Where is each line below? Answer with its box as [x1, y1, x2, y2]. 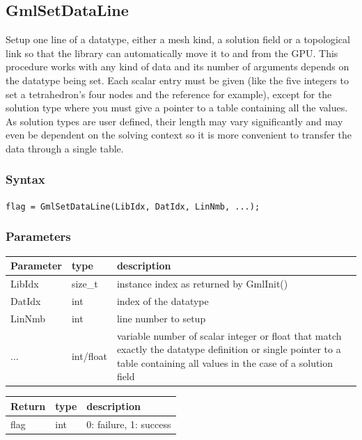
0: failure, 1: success [86, 416, 171, 431]
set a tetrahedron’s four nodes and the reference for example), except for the [6, 86, 332, 101]
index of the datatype [116, 293, 209, 308]
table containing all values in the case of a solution [116, 355, 333, 370]
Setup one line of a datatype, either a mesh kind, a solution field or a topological [6, 32, 350, 47]
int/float [71, 348, 107, 363]
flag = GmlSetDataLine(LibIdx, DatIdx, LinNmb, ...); [6, 201, 260, 212]
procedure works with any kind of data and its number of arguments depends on [6, 59, 349, 74]
